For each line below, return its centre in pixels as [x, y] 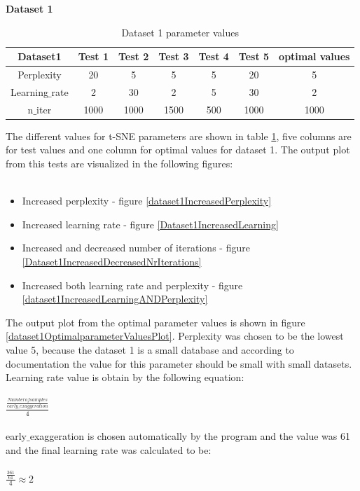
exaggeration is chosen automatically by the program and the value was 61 [190, 436]
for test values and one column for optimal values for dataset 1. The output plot [178, 150]
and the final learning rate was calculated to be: [109, 449]
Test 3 [174, 56]
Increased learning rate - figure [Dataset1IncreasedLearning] [150, 224]
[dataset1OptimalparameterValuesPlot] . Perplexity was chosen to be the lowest [175, 336]
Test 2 [134, 56]
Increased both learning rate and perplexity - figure [132, 285]
